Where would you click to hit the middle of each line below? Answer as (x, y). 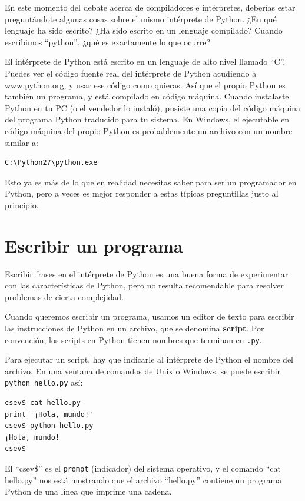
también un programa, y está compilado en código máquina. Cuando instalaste (147, 96)
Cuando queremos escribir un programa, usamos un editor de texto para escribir (150, 316)
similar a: (21, 142)
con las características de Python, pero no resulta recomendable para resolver (144, 285)
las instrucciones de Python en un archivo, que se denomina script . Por (135, 328)
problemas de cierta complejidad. (64, 296)
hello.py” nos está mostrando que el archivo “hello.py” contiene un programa (143, 480)
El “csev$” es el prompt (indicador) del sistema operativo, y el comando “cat (143, 468)
